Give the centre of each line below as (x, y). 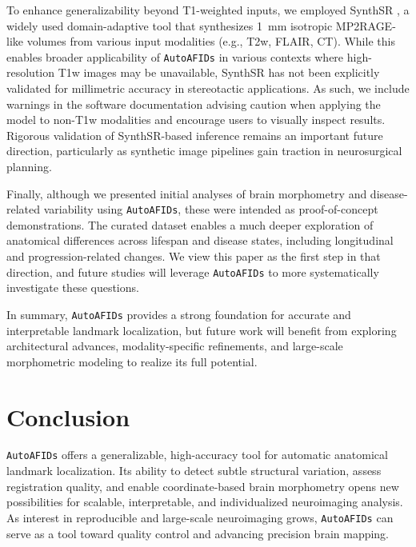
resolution (31, 72)
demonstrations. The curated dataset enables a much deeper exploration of (190, 224)
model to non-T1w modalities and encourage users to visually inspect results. (196, 120)
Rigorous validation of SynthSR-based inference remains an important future (195, 135)
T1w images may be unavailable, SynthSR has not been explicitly (219, 72)
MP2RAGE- (366, 25)
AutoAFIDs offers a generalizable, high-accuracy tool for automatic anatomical (197, 455)
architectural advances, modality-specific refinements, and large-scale (175, 346)
